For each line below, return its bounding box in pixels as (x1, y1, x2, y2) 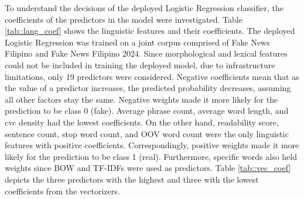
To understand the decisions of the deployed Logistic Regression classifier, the (5, 2, 283, 13)
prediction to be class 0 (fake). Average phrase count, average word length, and (5, 104, 289, 117)
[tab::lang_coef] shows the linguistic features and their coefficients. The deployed (5, 25, 295, 37)
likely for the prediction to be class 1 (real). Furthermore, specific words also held (5, 150, 298, 162)
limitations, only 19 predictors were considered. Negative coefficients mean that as (5, 70, 299, 82)
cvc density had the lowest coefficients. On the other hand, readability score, (5, 116, 279, 128)
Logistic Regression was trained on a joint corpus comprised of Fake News (5, 36, 270, 48)
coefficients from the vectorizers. (5, 184, 120, 197)
